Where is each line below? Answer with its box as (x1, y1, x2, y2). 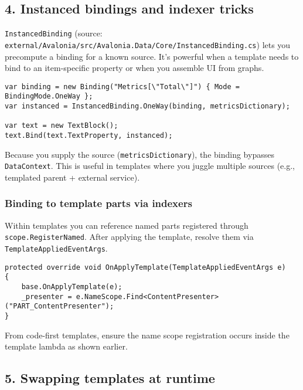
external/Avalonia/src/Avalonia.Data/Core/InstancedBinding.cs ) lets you (5, 38, 291, 50)
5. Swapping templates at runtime (5, 369, 215, 387)
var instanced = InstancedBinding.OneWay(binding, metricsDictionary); (5, 102, 290, 111)
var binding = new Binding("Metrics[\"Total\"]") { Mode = (5, 82, 240, 91)
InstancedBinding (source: (5, 27, 103, 39)
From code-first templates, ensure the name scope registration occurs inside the (5, 328, 290, 341)
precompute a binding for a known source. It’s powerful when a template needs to (5, 50, 299, 62)
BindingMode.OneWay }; (5, 92, 93, 101)
